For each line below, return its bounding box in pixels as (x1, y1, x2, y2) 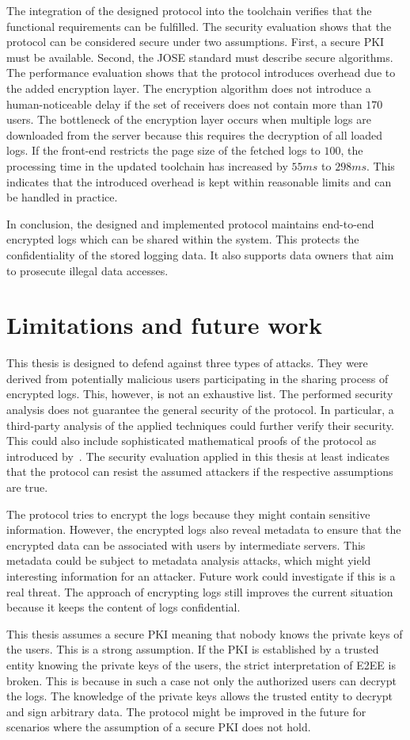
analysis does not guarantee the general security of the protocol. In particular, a (6, 401, 394, 417)
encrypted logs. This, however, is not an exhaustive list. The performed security (6, 385, 393, 402)
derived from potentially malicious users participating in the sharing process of (6, 370, 389, 386)
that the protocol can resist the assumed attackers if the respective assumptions (6, 463, 393, 480)
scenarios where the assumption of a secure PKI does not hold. (6, 719, 311, 735)
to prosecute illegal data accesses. (6, 262, 169, 278)
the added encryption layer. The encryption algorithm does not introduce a (6, 79, 371, 96)
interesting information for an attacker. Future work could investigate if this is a (6, 567, 396, 584)
